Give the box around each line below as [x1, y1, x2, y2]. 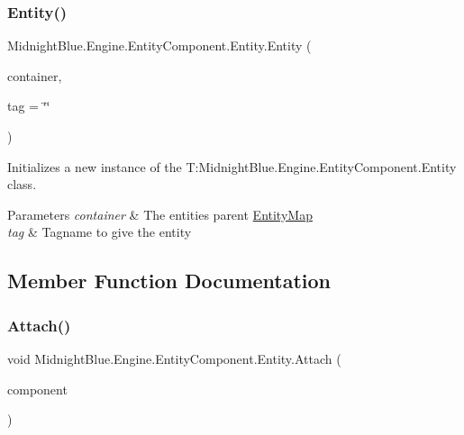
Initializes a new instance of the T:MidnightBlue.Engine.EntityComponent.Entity [7, 157, 457, 176]
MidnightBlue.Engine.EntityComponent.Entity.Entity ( [7, 36, 312, 55]
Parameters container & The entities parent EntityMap [7, 204, 313, 223]
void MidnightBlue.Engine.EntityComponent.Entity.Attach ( [7, 349, 341, 367]
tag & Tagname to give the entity [7, 222, 192, 241]
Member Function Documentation [7, 267, 332, 295]
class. [7, 175, 37, 194]
